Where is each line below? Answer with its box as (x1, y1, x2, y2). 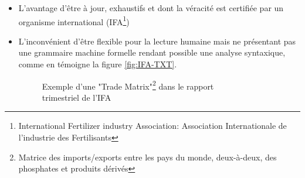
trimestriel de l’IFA (42, 91, 111, 103)
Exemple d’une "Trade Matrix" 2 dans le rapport (42, 78, 214, 92)
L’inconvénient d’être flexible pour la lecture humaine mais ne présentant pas (18, 35, 296, 47)
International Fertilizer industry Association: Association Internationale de (18, 119, 287, 132)
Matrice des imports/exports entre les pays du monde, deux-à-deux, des (18, 150, 277, 163)
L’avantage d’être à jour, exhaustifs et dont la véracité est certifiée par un (18, 2, 284, 13)
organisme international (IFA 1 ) (18, 13, 130, 28)
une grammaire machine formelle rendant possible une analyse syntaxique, (18, 46, 286, 59)
